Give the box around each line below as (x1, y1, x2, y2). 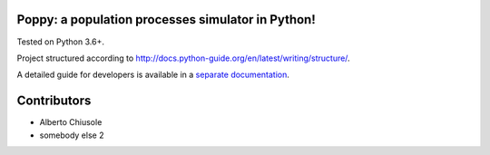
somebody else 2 (39, 130, 104, 140)
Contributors (16, 93, 92, 109)
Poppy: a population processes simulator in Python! (16, 12, 317, 27)
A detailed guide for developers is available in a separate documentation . (16, 69, 290, 81)
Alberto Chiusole (39, 117, 103, 128)
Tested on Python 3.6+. (16, 36, 104, 47)
